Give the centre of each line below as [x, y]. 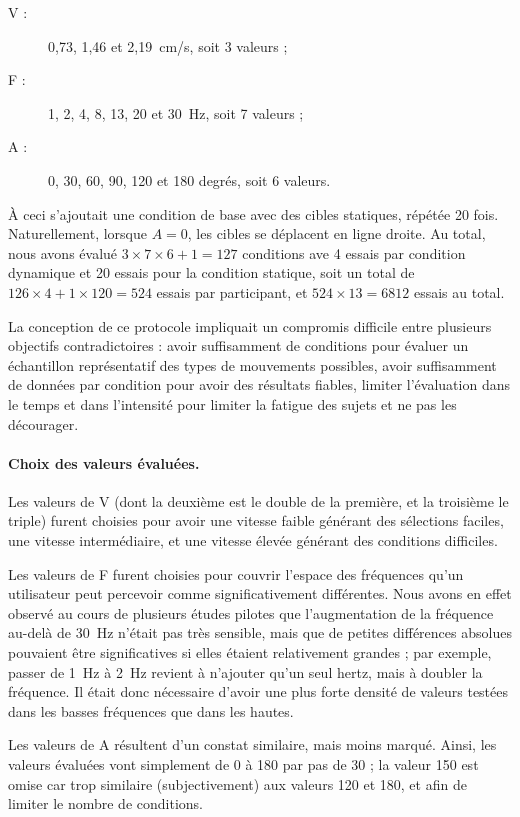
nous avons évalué [63, 252]
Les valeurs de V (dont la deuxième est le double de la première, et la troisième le [258, 500]
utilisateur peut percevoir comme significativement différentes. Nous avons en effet [260, 593]
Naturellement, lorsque [77, 233]
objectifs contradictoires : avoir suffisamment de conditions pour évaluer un [238, 345]
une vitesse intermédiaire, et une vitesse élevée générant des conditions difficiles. [253, 540]
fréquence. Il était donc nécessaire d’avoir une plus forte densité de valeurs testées [258, 691]
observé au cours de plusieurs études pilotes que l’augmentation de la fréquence [251, 612]
